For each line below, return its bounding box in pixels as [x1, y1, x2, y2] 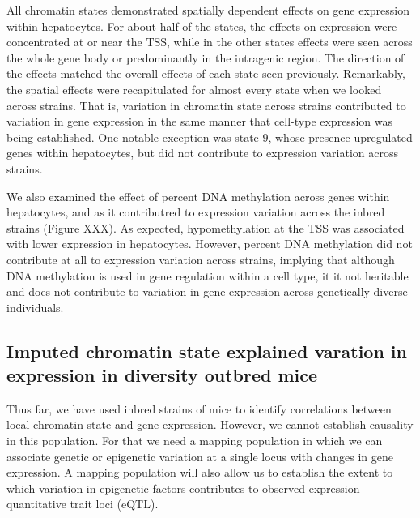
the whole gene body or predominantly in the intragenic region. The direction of [6, 49, 405, 66]
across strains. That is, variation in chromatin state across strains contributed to [6, 96, 406, 113]
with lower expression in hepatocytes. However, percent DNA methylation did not [6, 235, 413, 252]
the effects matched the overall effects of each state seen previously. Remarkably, [6, 65, 405, 82]
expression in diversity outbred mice [6, 362, 318, 387]
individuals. [6, 298, 64, 315]
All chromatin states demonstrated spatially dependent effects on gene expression [6, 2, 410, 18]
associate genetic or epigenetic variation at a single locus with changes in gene [6, 447, 393, 464]
